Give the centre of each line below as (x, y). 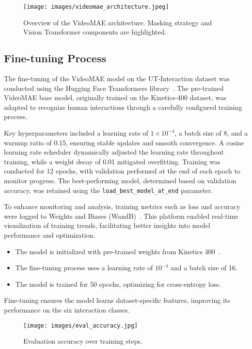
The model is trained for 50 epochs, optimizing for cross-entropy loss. (118, 284)
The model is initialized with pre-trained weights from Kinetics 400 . (118, 251)
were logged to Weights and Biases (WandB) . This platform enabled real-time (121, 216)
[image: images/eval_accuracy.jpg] (81, 325)
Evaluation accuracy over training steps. (83, 341)
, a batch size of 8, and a (211, 133)
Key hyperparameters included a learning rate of (76, 133)
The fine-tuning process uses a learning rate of (84, 268)
